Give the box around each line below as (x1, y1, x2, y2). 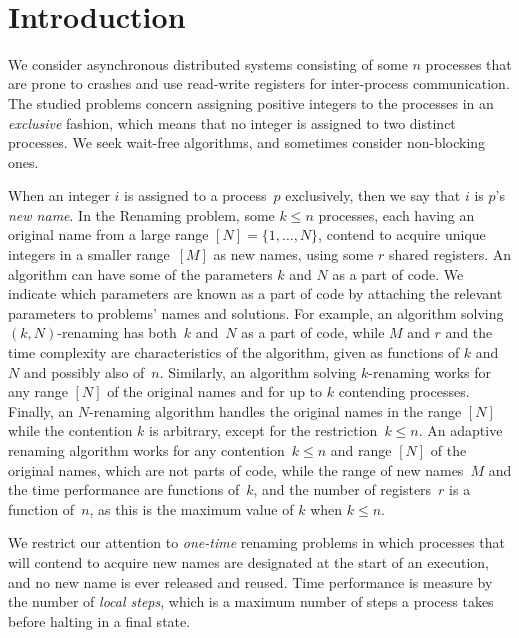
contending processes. (338, 381, 470, 402)
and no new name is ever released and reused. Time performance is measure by (8, 571, 493, 592)
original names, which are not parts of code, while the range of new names (8, 459, 464, 480)
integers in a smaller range (8, 244, 170, 265)
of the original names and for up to (107, 381, 323, 402)
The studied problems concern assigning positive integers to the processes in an (8, 92, 494, 113)
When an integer (8, 185, 110, 206)
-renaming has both (57, 322, 177, 343)
